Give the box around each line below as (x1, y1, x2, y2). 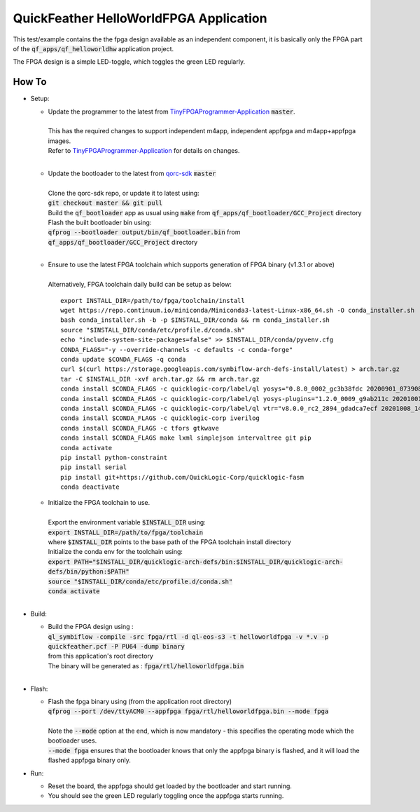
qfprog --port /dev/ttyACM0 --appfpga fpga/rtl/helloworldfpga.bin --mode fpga (48, 708, 329, 715)
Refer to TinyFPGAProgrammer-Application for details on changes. (48, 147, 240, 155)
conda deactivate (60, 483, 120, 491)
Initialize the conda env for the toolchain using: (48, 548, 183, 556)
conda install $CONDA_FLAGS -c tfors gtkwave (60, 424, 220, 432)
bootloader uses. (48, 736, 97, 745)
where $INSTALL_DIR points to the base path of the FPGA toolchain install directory (48, 538, 292, 546)
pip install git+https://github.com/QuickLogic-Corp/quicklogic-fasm (60, 473, 304, 481)
